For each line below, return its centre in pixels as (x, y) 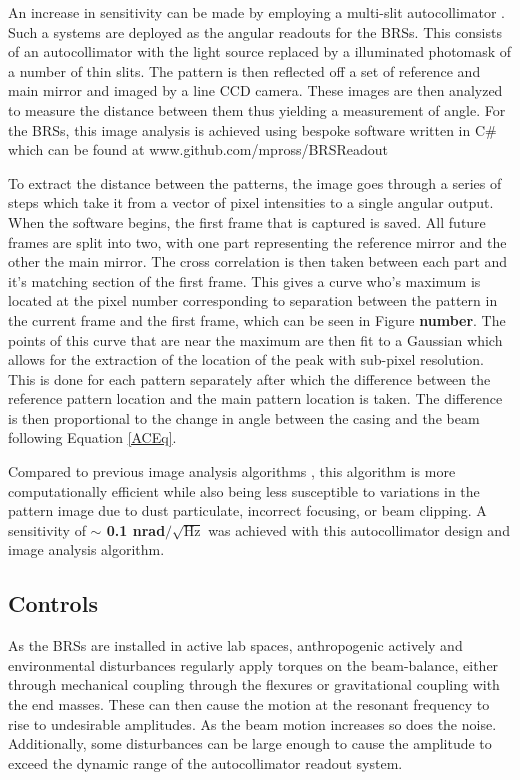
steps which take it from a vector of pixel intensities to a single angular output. (251, 202)
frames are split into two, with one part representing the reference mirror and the (257, 241)
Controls (53, 603)
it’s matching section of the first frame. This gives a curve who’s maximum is (244, 280)
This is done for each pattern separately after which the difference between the (249, 378)
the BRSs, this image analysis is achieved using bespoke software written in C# (252, 129)
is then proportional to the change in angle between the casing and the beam (244, 417)
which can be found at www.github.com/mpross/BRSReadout (198, 149)
